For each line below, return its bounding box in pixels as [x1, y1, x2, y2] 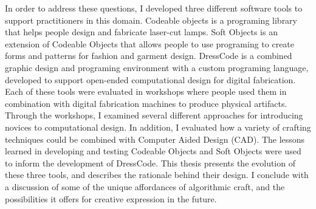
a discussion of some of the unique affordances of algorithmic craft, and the [5, 180, 285, 193]
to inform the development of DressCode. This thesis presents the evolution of [5, 156, 295, 169]
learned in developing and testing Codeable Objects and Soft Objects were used [5, 145, 301, 157]
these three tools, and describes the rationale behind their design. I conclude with [5, 168, 309, 181]
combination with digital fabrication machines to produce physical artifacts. [5, 97, 287, 109]
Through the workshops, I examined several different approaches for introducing [5, 109, 303, 122]
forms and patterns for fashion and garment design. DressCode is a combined [5, 49, 292, 62]
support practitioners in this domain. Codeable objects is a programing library [5, 13, 297, 26]
